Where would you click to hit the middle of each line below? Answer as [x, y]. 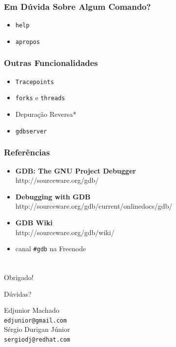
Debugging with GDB [53, 196]
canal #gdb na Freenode [51, 249]
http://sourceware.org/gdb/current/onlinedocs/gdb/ [94, 206]
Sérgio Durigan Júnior [37, 329]
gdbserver [31, 131]
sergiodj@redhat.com [37, 339]
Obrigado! [19, 277]
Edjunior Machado [32, 310]
